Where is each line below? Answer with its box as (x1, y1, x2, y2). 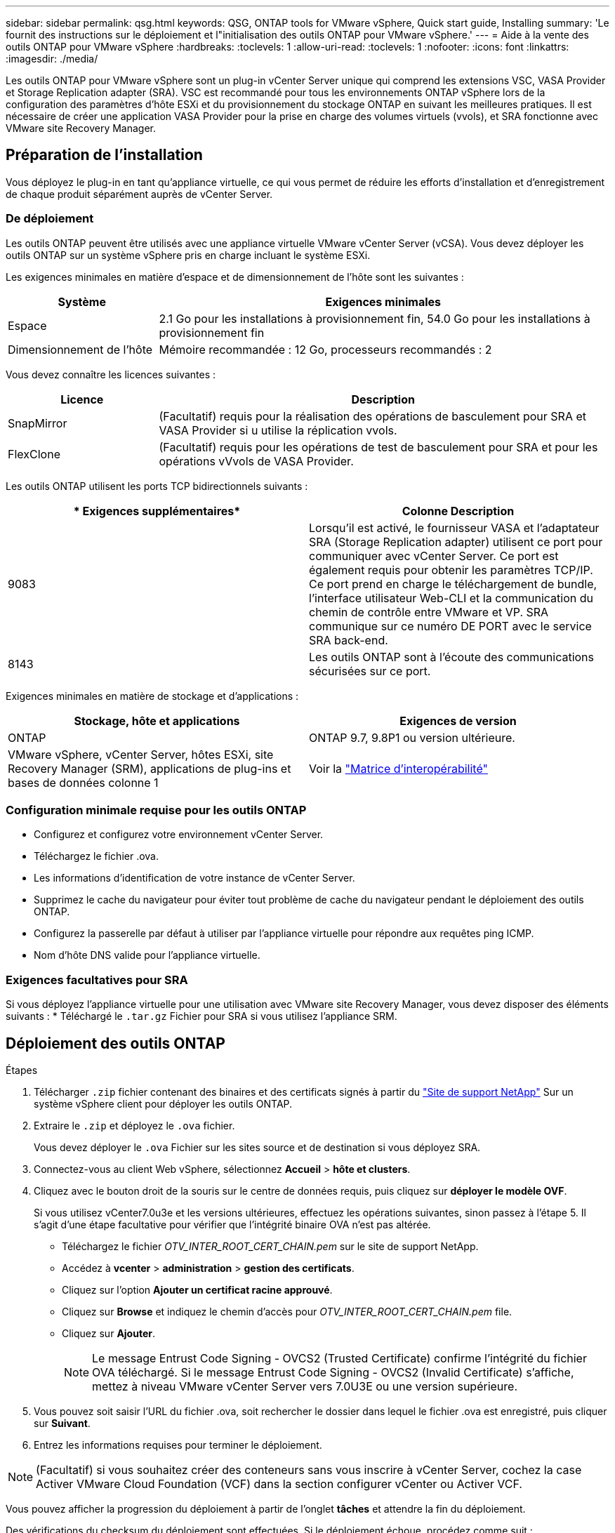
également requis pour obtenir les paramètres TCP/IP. (309, 562, 593, 577)
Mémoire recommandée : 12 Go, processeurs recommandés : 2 (159, 342, 492, 357)
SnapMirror (8, 416, 67, 430)
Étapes (6, 1063, 38, 1076)
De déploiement (6, 211, 94, 226)
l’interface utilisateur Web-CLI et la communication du (309, 590, 593, 605)
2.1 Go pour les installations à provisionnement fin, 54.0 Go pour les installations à (159, 311, 590, 326)
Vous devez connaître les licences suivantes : (6, 368, 216, 380)
